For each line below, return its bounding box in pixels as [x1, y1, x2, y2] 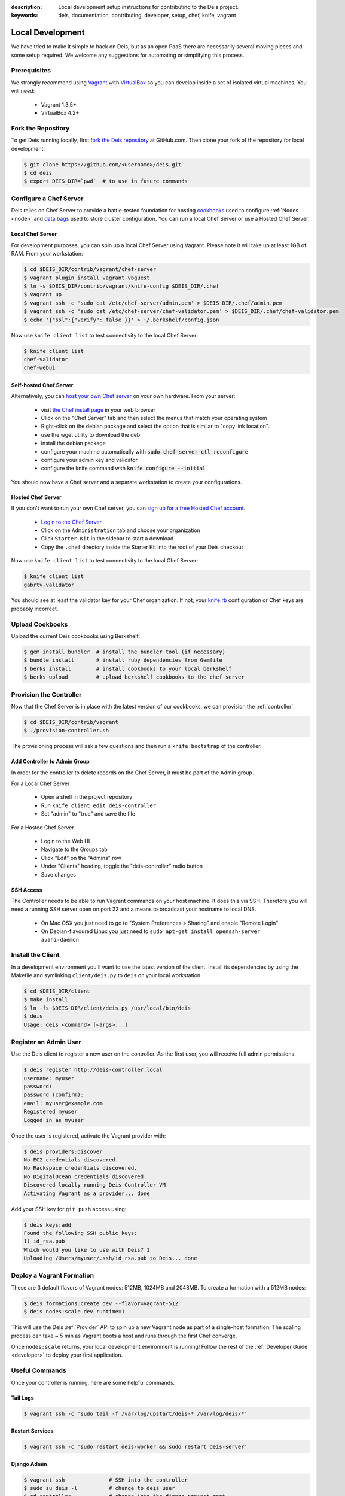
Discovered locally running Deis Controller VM [23, 1182, 166, 1188]
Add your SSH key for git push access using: [11, 1205, 127, 1212]
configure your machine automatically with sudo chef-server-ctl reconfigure [41, 448, 248, 455]
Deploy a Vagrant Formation [11, 1272, 94, 1280]
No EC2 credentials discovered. [23, 1157, 119, 1163]
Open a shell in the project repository [41, 793, 133, 801]
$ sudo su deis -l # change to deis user [23, 1485, 176, 1492]
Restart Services [11, 1427, 54, 1434]
